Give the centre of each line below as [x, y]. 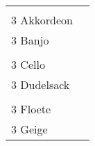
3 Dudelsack [41, 84]
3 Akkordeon [42, 20]
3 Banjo [30, 40]
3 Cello [28, 64]
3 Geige [29, 129]
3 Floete [31, 109]
